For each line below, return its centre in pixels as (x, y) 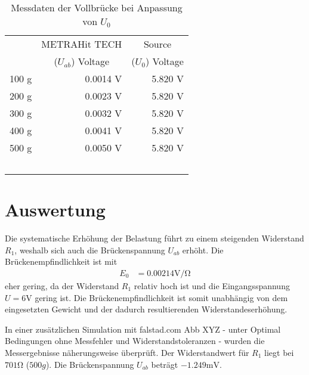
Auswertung (55, 210)
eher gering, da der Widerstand (62, 285)
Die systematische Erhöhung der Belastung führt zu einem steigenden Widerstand (154, 238)
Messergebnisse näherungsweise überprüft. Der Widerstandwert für (127, 352)
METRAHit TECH (82, 44)
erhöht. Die (203, 250)
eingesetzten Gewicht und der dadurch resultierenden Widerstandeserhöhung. (146, 309)
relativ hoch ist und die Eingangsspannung (212, 285)
